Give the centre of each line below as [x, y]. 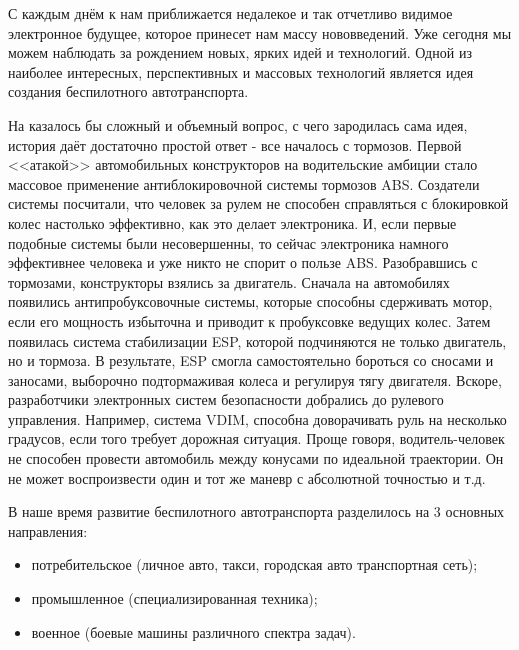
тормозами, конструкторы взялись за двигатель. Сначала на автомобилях [229, 281]
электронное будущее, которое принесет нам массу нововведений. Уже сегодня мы [260, 32]
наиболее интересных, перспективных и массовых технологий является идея [241, 71]
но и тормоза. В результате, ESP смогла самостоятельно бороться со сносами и [251, 360]
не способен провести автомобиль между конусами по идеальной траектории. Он [256, 458]
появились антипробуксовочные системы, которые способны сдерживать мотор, [250, 301]
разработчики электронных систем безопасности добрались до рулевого [226, 399]
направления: [48, 530]
